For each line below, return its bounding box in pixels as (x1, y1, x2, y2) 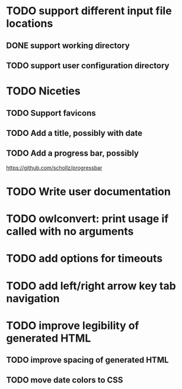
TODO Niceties (6, 84, 81, 98)
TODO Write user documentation (6, 185, 171, 198)
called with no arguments (6, 224, 134, 238)
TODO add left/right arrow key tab (6, 279, 176, 292)
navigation (6, 292, 60, 305)
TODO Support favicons (6, 108, 96, 118)
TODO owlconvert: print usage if (6, 212, 169, 226)
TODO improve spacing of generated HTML (6, 355, 169, 365)
